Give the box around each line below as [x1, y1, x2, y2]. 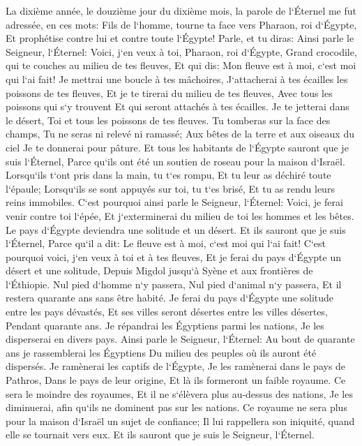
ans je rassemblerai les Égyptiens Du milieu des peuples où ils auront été [6, 345, 317, 359]
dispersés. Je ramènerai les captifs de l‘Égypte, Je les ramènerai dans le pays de [6, 359, 346, 373]
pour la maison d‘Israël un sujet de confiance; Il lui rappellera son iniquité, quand [6, 413, 355, 428]
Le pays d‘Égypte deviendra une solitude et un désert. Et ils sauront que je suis [6, 222, 346, 237]
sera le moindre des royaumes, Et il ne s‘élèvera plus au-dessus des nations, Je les [6, 386, 353, 401]
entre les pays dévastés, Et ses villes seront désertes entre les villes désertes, [6, 304, 328, 319]
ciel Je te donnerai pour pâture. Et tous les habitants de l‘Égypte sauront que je [6, 140, 349, 154]
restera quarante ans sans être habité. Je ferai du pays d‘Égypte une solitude [6, 290, 334, 305]
